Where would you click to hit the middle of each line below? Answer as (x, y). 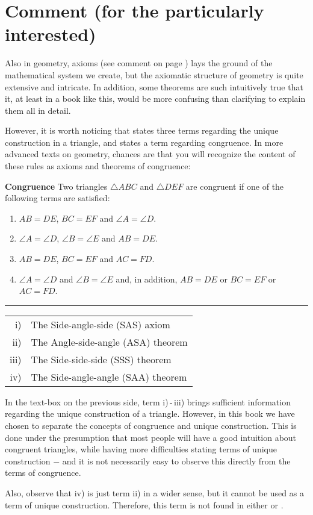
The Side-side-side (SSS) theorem (101, 359)
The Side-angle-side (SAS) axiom (101, 324)
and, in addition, (147, 279)
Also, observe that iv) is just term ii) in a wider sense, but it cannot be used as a (154, 492)
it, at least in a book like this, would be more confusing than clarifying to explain (155, 98)
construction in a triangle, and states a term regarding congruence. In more (144, 142)
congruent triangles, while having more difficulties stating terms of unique (141, 449)
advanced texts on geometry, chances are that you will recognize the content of (150, 154)
